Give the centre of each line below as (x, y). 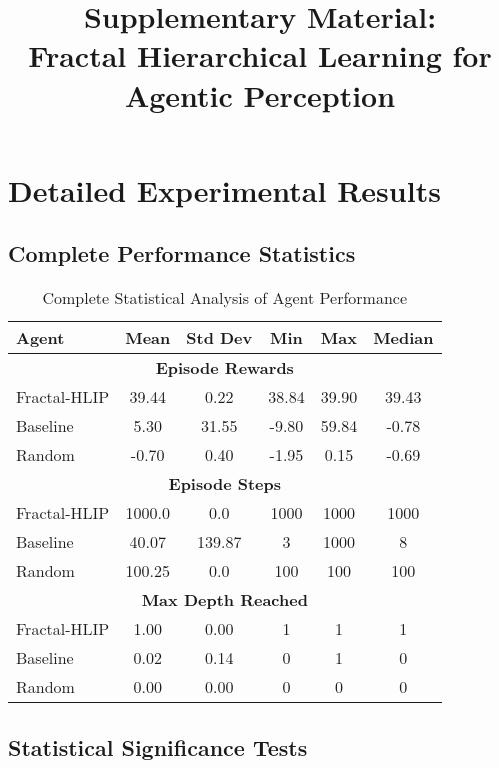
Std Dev (219, 338)
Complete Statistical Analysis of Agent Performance (225, 298)
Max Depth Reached (224, 600)
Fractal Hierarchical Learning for (260, 55)
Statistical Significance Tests (158, 746)
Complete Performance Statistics (182, 253)
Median (403, 338)
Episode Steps (225, 484)
